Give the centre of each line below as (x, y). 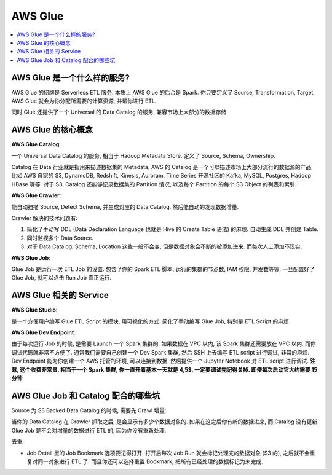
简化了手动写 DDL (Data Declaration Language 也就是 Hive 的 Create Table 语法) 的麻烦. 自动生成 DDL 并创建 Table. (173, 229)
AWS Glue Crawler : (36, 195)
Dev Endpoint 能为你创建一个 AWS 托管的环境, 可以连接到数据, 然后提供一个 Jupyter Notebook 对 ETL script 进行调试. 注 (164, 361)
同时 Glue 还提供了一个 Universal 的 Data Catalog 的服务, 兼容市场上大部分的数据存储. (120, 112)
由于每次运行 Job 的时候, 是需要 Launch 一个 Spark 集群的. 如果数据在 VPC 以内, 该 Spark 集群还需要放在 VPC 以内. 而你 (164, 343)
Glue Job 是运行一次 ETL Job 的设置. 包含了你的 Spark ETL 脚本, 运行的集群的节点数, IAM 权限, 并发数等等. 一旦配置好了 (163, 269)
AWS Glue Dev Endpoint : (44, 332)
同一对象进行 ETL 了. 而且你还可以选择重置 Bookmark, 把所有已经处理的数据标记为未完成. (150, 461)
